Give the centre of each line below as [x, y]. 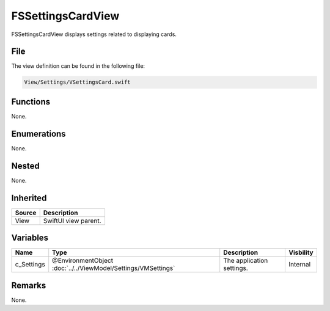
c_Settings [30, 265]
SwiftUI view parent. [72, 221]
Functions [31, 102]
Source [26, 213]
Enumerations [39, 134]
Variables [30, 238]
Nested [25, 166]
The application [246, 261]
